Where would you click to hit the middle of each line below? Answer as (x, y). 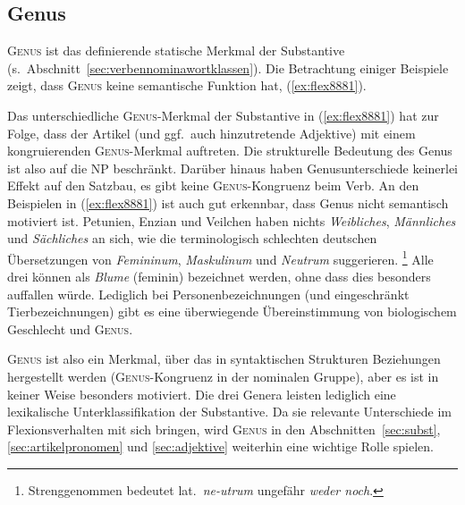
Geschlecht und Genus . (70, 328)
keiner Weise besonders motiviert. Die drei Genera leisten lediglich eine (202, 394)
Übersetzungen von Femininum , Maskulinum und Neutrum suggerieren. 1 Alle (220, 257)
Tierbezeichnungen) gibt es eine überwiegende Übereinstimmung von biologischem (232, 311)
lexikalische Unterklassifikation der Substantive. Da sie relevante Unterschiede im (230, 412)
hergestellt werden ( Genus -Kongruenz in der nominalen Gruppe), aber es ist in (223, 376)
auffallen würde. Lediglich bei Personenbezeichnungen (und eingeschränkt (208, 294)
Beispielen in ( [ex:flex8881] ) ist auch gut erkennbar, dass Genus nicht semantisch (228, 202)
